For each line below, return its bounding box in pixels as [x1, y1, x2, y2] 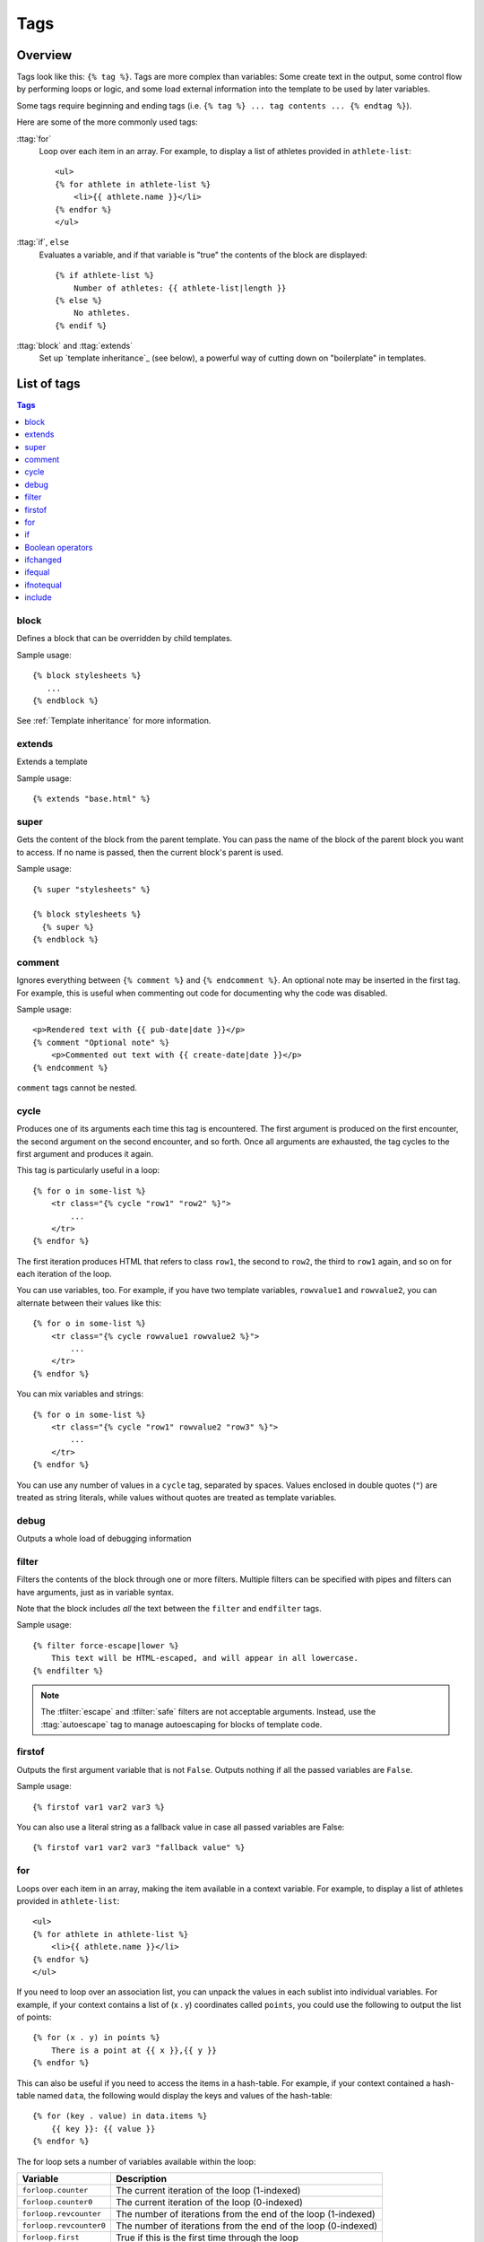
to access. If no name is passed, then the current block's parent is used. [16, 847, 284, 857]
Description [115, 2172, 168, 2185]
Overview [16, 48, 73, 63]
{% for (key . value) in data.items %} [32, 2111, 208, 2121]
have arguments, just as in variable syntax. [16, 1586, 175, 1597]
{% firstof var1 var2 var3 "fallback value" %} [32, 1843, 246, 1853]
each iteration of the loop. [16, 1269, 112, 1280]
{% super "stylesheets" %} [32, 884, 151, 894]
